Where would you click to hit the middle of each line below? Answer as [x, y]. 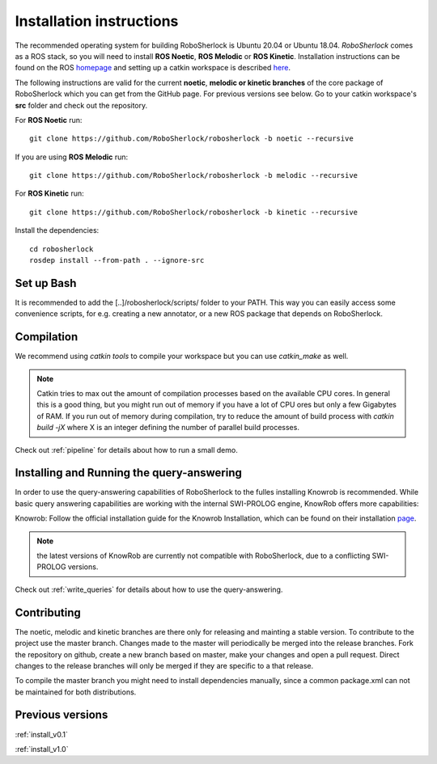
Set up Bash [46, 283]
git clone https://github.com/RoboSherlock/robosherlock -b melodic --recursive [194, 175]
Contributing [48, 612]
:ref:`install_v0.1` [41, 734]
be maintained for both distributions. [76, 692]
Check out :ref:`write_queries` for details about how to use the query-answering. [149, 589]
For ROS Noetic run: [49, 120]
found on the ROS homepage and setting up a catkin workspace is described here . [153, 68]
